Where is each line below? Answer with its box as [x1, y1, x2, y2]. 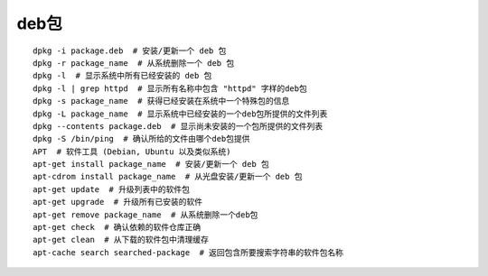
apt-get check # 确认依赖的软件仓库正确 [33, 222, 202, 233]
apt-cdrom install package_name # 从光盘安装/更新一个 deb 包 [33, 171, 303, 182]
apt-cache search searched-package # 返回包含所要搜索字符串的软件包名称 [33, 247, 343, 257]
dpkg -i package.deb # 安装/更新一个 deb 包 [33, 45, 227, 56]
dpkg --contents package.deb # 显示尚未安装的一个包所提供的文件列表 [33, 121, 324, 131]
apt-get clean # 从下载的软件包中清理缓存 [33, 235, 210, 245]
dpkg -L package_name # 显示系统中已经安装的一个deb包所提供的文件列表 [33, 108, 328, 119]
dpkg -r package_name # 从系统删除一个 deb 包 [33, 58, 235, 68]
